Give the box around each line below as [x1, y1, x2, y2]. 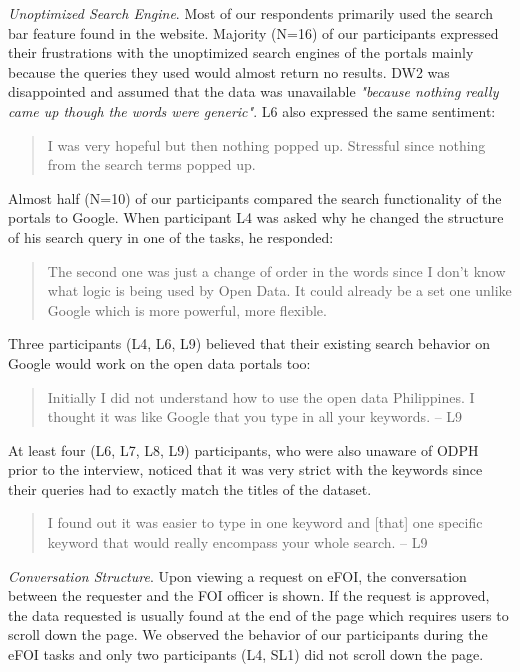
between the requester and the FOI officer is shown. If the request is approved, [8, 585, 490, 606]
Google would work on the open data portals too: [8, 352, 311, 373]
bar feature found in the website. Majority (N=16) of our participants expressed [8, 22, 499, 43]
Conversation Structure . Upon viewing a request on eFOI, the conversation [8, 565, 467, 586]
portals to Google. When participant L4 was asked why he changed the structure [8, 207, 504, 228]
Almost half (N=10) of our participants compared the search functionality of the [8, 187, 502, 208]
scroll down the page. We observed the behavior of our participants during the [8, 624, 488, 645]
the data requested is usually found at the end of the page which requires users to [8, 604, 509, 625]
